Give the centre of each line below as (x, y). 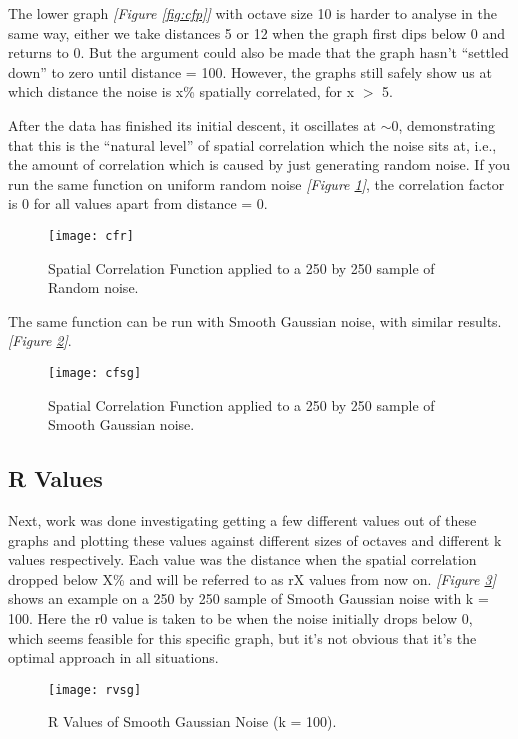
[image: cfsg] (95, 372)
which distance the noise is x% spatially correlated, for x (181, 91)
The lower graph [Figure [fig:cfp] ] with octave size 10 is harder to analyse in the (252, 13)
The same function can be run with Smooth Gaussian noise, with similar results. (255, 320)
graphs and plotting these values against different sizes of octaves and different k (255, 539)
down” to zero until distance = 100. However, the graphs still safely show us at (250, 71)
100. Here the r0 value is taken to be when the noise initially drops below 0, (240, 617)
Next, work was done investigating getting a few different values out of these (242, 520)
